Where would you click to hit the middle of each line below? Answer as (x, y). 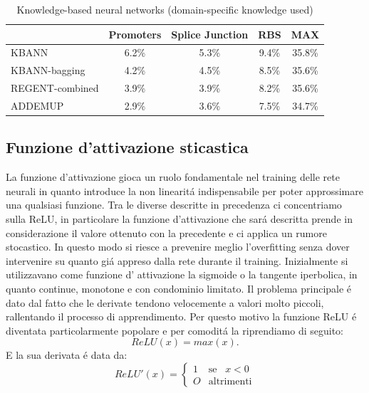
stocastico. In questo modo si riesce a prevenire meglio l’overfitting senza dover (178, 247)
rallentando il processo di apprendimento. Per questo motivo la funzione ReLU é (181, 316)
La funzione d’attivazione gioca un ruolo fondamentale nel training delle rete (173, 177)
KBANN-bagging (48, 70)
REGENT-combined (55, 88)
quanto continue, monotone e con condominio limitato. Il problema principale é (179, 289)
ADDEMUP (37, 105)
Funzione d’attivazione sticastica (127, 147)
